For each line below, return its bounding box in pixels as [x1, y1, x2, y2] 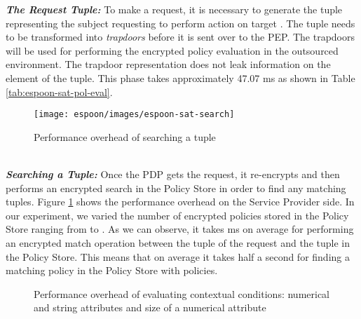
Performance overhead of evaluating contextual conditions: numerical [34, 286, 330, 301]
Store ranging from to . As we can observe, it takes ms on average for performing [6, 222, 354, 236]
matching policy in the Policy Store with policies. [6, 263, 218, 278]
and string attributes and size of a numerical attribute [34, 300, 266, 315]
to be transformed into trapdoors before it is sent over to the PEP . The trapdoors [6, 29, 355, 44]
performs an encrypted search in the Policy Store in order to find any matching [6, 180, 346, 195]
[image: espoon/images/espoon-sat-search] [34, 109, 235, 120]
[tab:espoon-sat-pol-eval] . [6, 84, 113, 99]
